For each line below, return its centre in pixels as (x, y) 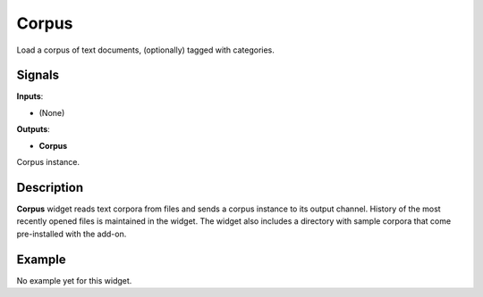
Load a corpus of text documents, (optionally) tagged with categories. (145, 50)
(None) (52, 112)
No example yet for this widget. (74, 280)
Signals (38, 75)
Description (50, 187)
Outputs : (34, 129)
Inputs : (30, 96)
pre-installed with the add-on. (72, 234)
